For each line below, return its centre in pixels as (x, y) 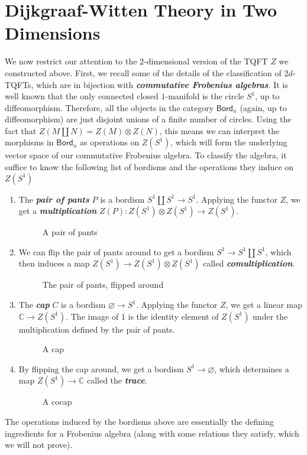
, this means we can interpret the (219, 130)
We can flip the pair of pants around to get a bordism (116, 251)
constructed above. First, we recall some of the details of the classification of (143, 72)
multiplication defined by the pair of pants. (97, 329)
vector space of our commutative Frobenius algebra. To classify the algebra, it (146, 155)
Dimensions (53, 33)
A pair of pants (70, 232)
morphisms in (29, 142)
